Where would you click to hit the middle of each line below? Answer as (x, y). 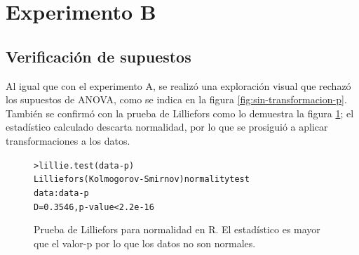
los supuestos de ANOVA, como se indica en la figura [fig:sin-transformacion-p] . (176, 99)
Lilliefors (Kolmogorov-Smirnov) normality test (142, 179)
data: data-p (61, 193)
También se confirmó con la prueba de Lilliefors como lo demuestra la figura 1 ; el (180, 113)
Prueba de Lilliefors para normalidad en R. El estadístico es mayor (177, 229)
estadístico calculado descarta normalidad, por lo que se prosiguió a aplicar (167, 127)
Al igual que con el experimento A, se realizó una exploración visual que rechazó (178, 85)
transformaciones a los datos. (68, 140)
